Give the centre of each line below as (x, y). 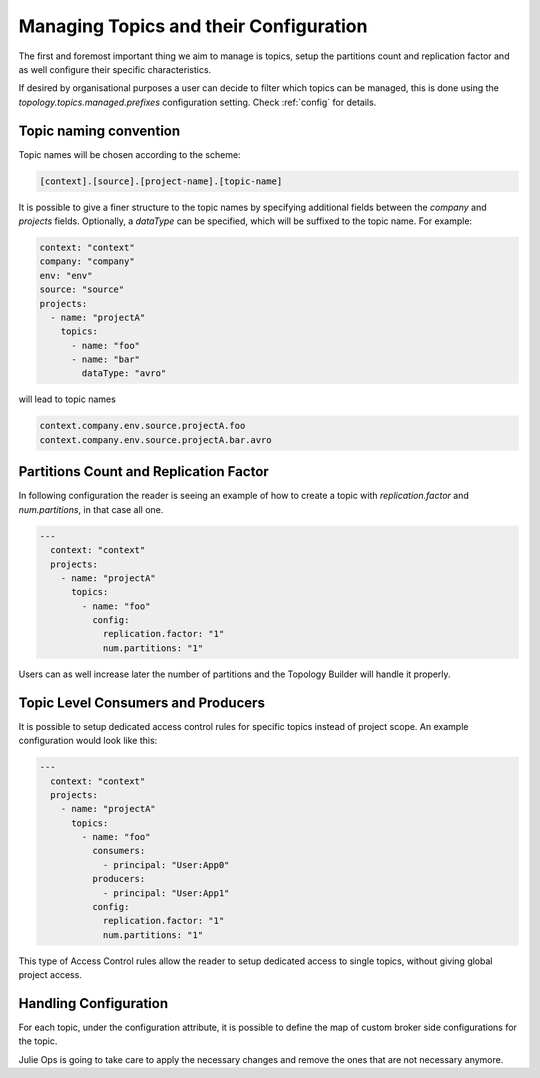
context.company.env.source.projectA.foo (142, 426)
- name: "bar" (105, 359)
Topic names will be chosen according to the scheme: (129, 154)
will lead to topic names (67, 399)
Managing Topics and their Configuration (193, 26)
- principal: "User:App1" (166, 893)
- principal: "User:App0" (166, 864)
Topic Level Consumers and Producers (141, 702)
